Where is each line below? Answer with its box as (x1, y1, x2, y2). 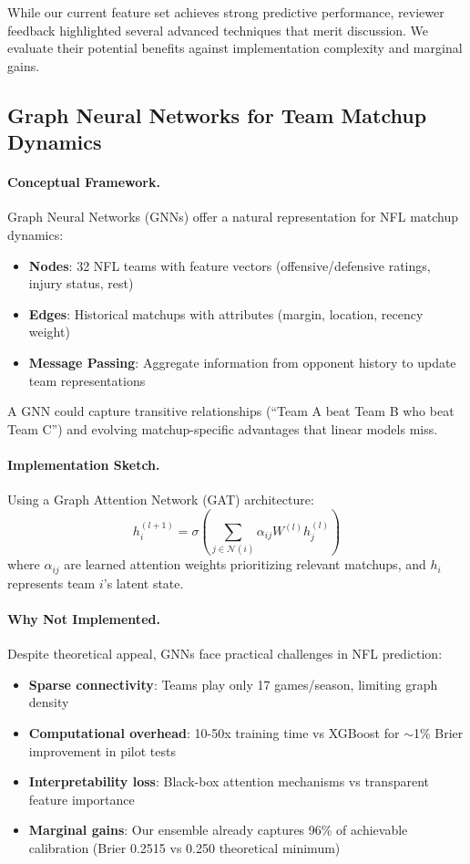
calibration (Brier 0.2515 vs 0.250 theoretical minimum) (28, 838, 341, 857)
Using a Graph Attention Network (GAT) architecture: (7, 490, 314, 509)
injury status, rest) (28, 274, 134, 293)
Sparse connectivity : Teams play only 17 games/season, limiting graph (28, 674, 438, 693)
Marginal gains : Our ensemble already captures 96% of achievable (28, 820, 408, 839)
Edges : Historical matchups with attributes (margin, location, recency (28, 304, 424, 323)
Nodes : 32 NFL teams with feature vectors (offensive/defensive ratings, (28, 255, 431, 275)
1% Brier (413, 723, 464, 743)
